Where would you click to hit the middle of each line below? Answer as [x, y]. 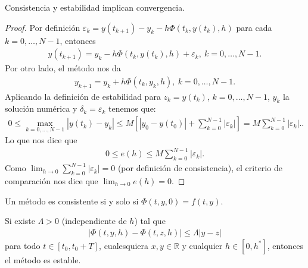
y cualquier [202, 245]
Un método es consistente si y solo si [72, 201]
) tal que [150, 221]
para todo [23, 245]
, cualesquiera [124, 245]
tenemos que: [132, 108]
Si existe [20, 221]
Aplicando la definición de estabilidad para [83, 96]
